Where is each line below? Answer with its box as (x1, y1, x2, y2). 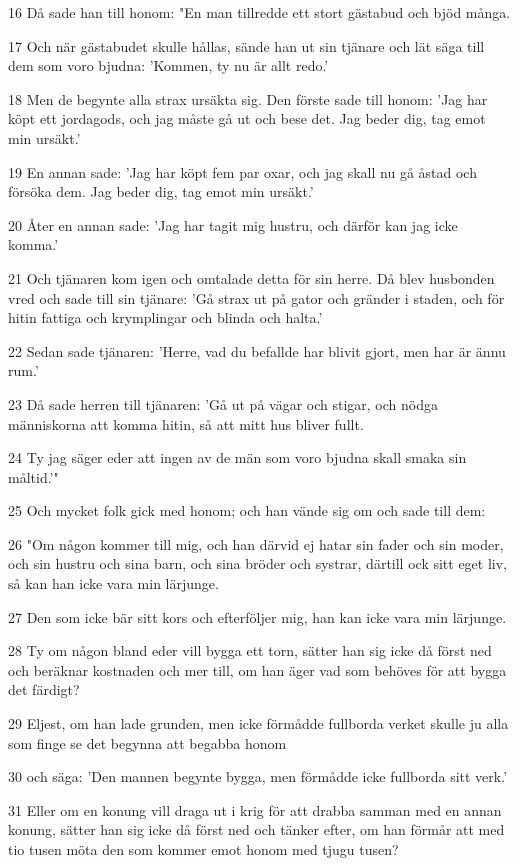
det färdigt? (8, 679, 80, 700)
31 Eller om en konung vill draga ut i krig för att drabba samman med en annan (8, 799, 502, 820)
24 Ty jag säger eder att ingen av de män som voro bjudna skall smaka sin (8, 447, 467, 468)
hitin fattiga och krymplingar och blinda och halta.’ (8, 307, 323, 328)
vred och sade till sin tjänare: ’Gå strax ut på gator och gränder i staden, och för (8, 287, 505, 308)
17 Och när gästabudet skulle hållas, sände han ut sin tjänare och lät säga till (8, 35, 485, 56)
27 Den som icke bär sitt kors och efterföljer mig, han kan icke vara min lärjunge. (8, 606, 507, 627)
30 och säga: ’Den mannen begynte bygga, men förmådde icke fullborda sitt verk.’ (8, 766, 508, 787)
